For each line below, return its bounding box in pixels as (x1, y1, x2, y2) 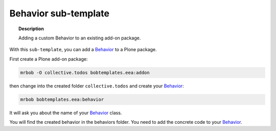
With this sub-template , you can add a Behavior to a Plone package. (9, 47, 157, 53)
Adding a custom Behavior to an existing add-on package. (18, 35, 141, 41)
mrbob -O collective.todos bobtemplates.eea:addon (20, 70, 150, 75)
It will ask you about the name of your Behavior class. (9, 110, 122, 116)
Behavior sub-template (9, 8, 110, 19)
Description (18, 26, 44, 32)
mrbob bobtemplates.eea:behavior (20, 96, 104, 102)
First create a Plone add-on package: (9, 56, 88, 62)
